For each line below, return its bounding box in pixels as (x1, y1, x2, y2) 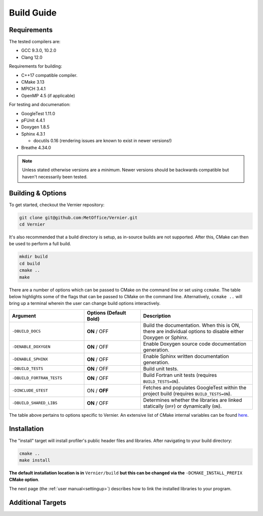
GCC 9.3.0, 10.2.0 (21, 48, 56, 53)
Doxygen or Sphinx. (143, 334, 188, 340)
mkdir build (19, 254, 48, 260)
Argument (12, 312, 36, 319)
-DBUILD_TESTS (12, 366, 43, 372)
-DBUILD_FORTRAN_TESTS (12, 375, 63, 381)
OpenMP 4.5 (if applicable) (21, 92, 75, 98)
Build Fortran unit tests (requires (143, 372, 217, 378)
